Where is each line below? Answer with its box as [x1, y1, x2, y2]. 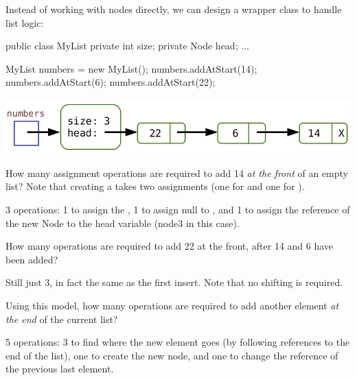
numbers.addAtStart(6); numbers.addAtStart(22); [5, 75, 216, 89]
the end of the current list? [5, 311, 118, 326]
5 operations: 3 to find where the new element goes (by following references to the [5, 335, 350, 349]
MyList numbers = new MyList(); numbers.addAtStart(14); [5, 61, 257, 75]
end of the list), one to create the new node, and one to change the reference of [5, 348, 338, 362]
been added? [5, 252, 58, 266]
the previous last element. [5, 361, 114, 376]
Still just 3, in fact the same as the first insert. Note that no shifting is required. [5, 275, 343, 289]
